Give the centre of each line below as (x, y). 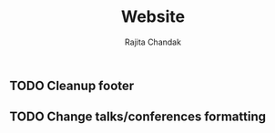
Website (153, 17)
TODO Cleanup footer (72, 85)
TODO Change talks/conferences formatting (138, 117)
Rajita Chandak (153, 42)
